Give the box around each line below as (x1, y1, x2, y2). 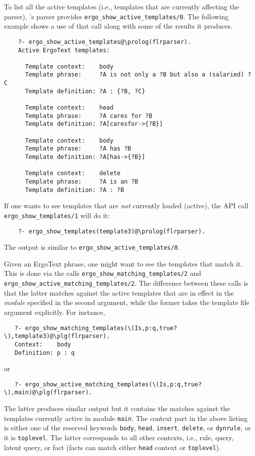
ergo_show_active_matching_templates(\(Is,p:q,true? (25, 380, 202, 388)
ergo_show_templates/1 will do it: (4, 210, 110, 220)
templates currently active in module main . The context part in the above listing (4, 413, 248, 423)
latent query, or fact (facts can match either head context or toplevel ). (4, 442, 221, 452)
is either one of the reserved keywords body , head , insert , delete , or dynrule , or (4, 422, 251, 433)
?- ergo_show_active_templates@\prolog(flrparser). (18, 38, 191, 45)
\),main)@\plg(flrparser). (4, 389, 92, 396)
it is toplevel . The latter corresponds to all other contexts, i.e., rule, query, (4, 432, 234, 442)
